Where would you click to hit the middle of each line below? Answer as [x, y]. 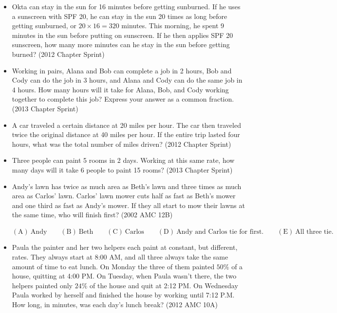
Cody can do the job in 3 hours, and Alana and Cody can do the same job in [127, 80]
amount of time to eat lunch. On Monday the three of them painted [113, 266]
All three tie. [314, 232]
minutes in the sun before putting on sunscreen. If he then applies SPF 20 [122, 35]
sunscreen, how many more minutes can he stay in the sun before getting [121, 44]
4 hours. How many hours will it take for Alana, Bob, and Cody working [120, 89]
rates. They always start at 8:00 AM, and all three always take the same [120, 257]
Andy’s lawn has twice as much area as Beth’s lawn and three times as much [127, 186]
